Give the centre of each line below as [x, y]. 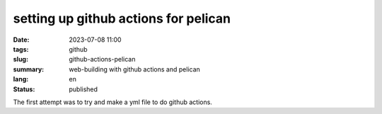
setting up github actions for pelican [122, 18]
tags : [21, 49]
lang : [21, 79]
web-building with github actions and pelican [135, 69]
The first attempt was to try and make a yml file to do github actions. [112, 102]
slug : [21, 59]
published [83, 89]
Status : [24, 89]
